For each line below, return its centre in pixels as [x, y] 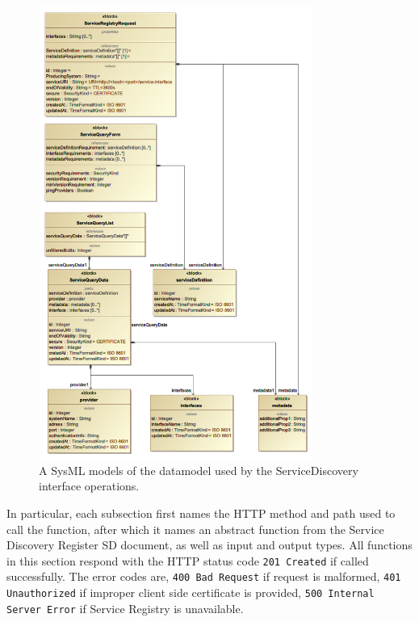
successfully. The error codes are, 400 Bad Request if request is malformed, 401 [204, 576]
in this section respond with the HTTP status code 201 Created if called [188, 560]
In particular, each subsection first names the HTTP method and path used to [201, 513]
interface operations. [89, 486]
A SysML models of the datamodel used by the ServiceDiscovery [199, 470]
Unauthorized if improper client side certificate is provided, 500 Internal [191, 593]
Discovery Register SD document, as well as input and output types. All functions [209, 545]
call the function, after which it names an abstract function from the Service [195, 529]
